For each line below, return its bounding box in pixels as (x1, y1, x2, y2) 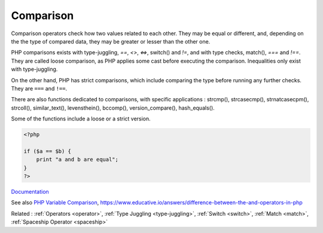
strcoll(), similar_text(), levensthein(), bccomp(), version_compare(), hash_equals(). (11, 104, 215, 111)
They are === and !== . (11, 85, 68, 92)
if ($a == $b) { (23, 148, 72, 154)
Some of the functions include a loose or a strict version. (11, 115, 151, 122)
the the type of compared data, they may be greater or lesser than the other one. (11, 38, 211, 45)
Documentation (11, 188, 49, 195)
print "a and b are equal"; (36, 156, 119, 163)
